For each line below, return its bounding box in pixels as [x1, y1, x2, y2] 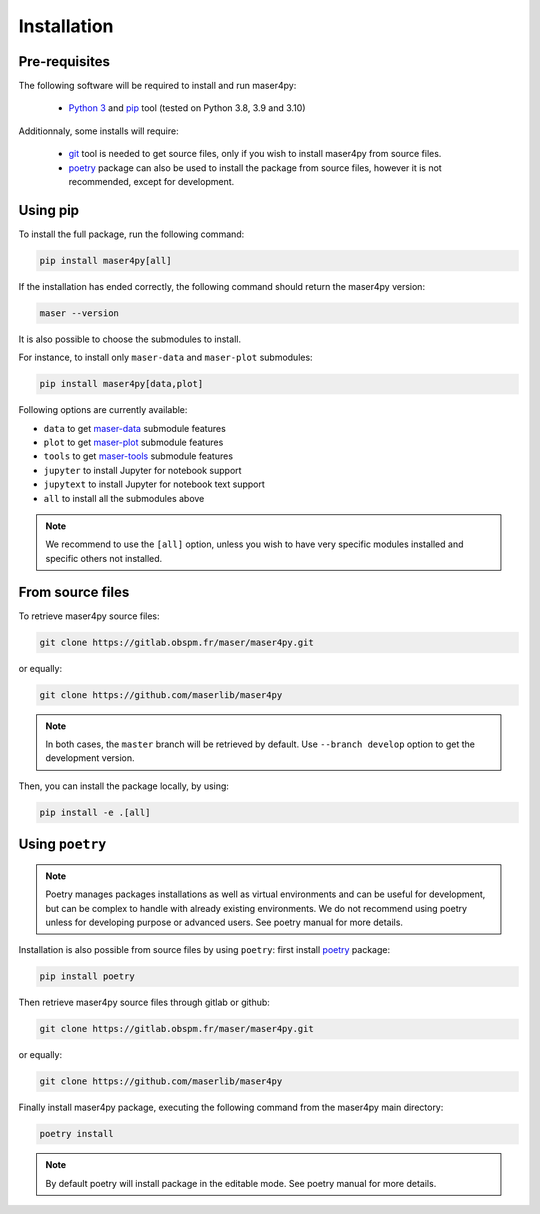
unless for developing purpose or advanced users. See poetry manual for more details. [45, 916, 404, 928]
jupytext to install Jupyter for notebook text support [43, 478, 265, 490]
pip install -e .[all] [39, 806, 151, 818]
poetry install [39, 1128, 114, 1140]
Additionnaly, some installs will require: [18, 125, 179, 137]
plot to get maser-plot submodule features [43, 436, 224, 448]
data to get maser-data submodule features [43, 422, 227, 434]
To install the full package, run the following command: [18, 228, 245, 240]
